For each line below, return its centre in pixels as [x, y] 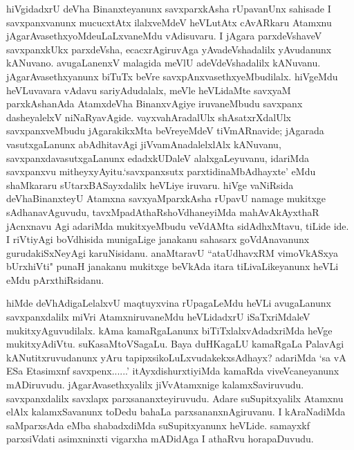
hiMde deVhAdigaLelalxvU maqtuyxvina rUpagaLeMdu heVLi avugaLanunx [169, 303]
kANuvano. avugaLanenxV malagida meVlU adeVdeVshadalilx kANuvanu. [164, 63]
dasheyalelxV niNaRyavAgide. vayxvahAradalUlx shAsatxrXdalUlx [149, 117]
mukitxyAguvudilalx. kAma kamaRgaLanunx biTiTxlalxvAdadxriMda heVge [169, 330]
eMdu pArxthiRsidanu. [55, 279]
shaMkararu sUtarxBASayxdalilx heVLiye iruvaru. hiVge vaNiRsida [150, 184]
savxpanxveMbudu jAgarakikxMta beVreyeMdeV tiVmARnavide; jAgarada [165, 130]
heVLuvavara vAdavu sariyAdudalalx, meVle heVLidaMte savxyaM [149, 90]
